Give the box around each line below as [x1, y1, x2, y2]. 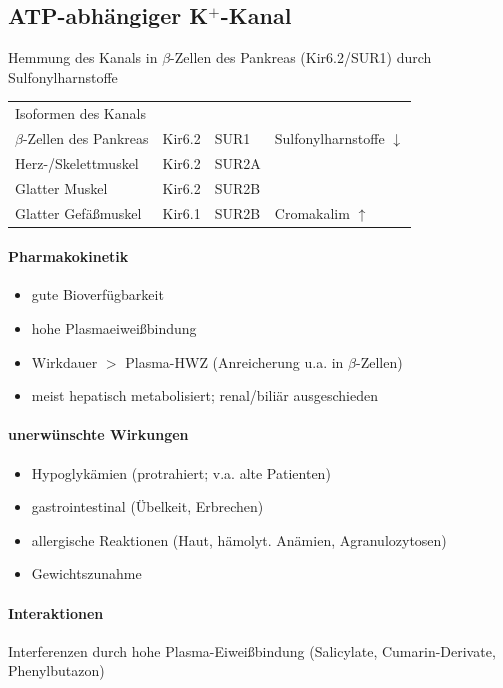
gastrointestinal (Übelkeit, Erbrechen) [31, 496, 264, 517]
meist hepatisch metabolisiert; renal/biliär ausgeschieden [31, 385, 379, 406]
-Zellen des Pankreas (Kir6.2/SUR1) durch [170, 47, 432, 68]
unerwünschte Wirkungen [8, 424, 189, 445]
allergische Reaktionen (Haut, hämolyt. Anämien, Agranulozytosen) [31, 529, 447, 550]
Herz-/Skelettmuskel [15, 152, 139, 173]
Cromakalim [274, 202, 350, 223]
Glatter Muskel [15, 177, 108, 198]
